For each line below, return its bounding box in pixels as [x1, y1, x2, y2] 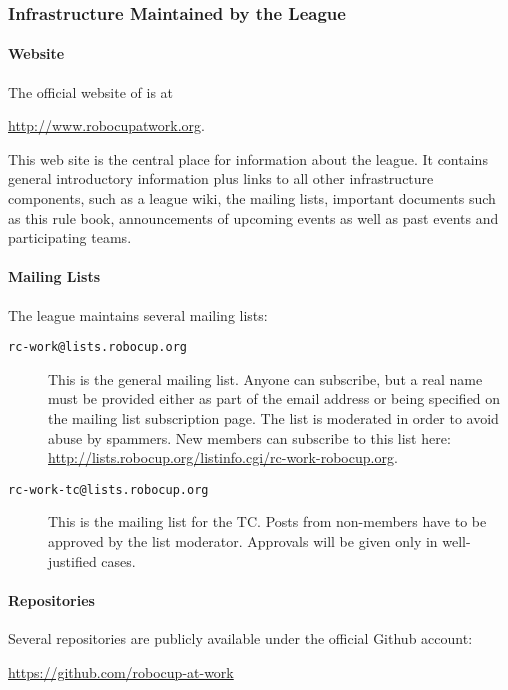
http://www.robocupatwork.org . [8, 115, 205, 136]
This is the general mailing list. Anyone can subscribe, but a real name [48, 368, 483, 389]
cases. [101, 550, 136, 571]
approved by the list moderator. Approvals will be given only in [48, 531, 438, 552]
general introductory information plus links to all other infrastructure [8, 168, 434, 189]
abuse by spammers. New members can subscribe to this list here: [48, 427, 451, 448]
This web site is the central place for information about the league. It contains [8, 148, 488, 169]
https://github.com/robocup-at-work [8, 661, 234, 682]
